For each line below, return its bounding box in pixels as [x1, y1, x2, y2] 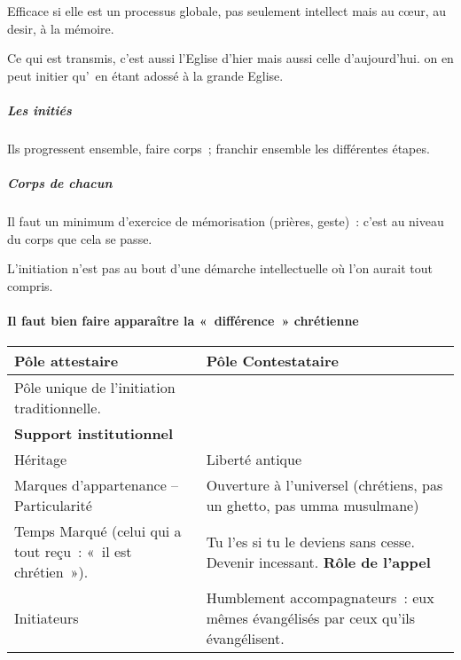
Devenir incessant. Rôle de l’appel [206, 551, 431, 572]
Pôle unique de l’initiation [14, 377, 176, 398]
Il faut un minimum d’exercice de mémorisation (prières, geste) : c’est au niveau [7, 212, 444, 231]
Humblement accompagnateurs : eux [206, 587, 434, 609]
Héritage [14, 449, 67, 470]
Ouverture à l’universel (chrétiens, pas [206, 475, 443, 496]
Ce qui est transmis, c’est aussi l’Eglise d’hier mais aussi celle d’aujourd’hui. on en [7, 49, 454, 67]
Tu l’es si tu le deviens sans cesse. [206, 530, 415, 552]
